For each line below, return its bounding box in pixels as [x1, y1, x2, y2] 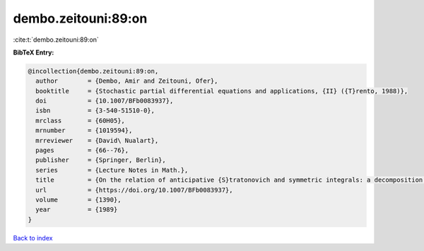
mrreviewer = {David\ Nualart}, [35, 136, 159, 144]
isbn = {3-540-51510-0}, [35, 107, 155, 115]
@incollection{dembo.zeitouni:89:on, [28, 67, 159, 75]
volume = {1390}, [35, 196, 122, 204]
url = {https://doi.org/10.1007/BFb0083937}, [35, 186, 233, 194]
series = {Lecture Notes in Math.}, [35, 166, 189, 174]
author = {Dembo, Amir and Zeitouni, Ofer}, [35, 77, 218, 85]
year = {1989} [35, 206, 118, 214]
